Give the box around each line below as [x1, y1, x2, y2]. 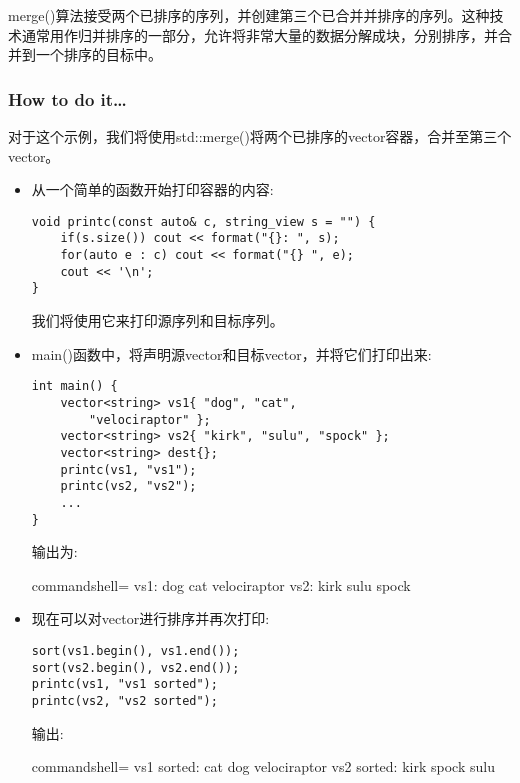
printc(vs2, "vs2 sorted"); [31, 693, 218, 708]
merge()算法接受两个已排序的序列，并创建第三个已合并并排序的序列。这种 [8, 5, 490, 25]
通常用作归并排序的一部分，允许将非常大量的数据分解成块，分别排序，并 [21, 24, 498, 45]
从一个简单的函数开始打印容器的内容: [31, 179, 274, 200]
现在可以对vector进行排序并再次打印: [31, 608, 270, 629]
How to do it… [8, 86, 127, 111]
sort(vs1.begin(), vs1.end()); [31, 643, 240, 658]
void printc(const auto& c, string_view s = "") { [31, 214, 376, 229]
